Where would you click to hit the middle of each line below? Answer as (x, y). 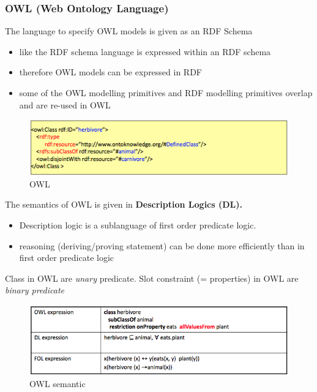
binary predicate (35, 290)
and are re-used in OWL (65, 104)
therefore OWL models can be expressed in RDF (111, 72)
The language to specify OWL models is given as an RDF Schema (129, 31)
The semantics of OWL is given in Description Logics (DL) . (124, 204)
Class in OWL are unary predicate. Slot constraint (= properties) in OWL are (152, 278)
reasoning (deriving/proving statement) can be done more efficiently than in (162, 245)
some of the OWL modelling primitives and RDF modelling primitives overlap (166, 92)
